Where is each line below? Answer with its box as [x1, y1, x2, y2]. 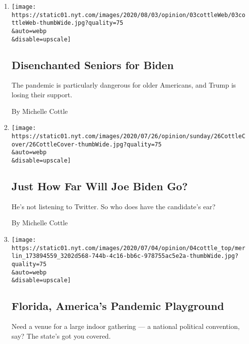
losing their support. [11, 90, 73, 100]
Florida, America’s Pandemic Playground [11, 298, 224, 313]
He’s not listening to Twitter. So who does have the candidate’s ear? [11, 201, 216, 211]
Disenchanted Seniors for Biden [11, 57, 174, 72]
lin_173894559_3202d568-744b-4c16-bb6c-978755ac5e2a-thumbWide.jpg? [11, 253, 239, 260]
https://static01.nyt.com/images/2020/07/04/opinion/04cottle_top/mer [11, 244, 246, 252]
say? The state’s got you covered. [11, 330, 111, 341]
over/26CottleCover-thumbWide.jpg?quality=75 [11, 141, 162, 148]
